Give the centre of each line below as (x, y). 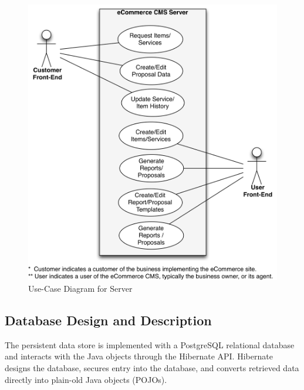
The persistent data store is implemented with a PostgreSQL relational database (150, 344)
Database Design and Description (108, 320)
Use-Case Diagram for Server (80, 288)
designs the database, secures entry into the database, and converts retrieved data (152, 367)
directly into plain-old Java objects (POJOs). (86, 379)
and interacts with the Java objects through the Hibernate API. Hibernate (139, 356)
